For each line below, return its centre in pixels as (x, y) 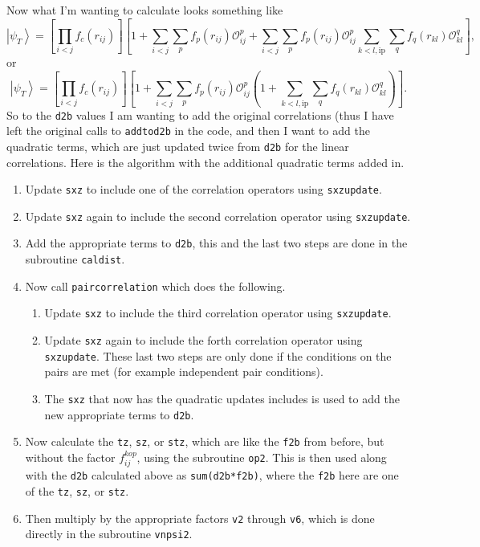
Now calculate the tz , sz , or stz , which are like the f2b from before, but (205, 441)
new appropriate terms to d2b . (119, 414)
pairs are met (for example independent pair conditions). (184, 371)
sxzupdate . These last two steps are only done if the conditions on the (218, 355)
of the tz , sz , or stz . (77, 491)
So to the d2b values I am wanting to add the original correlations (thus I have (200, 114)
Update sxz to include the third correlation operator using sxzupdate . (218, 313)
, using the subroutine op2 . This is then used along (262, 457)
